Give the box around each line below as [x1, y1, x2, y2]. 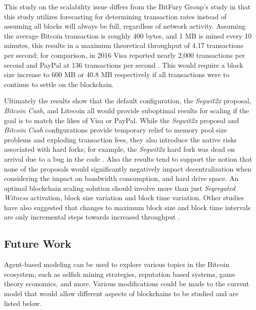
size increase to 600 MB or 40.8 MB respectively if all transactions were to [4, 69, 229, 80]
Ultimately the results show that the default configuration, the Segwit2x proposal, [4, 95, 252, 106]
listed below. [4, 298, 42, 308]
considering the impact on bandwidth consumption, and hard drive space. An [4, 173, 239, 183]
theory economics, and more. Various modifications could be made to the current [4, 278, 249, 289]
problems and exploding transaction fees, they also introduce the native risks [4, 134, 237, 144]
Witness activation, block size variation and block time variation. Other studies [4, 192, 244, 203]
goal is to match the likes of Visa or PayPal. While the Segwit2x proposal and [4, 115, 239, 125]
